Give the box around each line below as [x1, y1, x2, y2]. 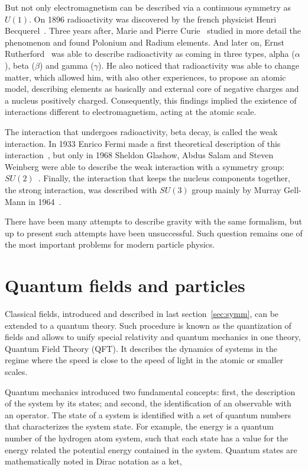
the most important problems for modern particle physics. [5, 238, 215, 251]
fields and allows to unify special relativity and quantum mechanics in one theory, [5, 331, 301, 343]
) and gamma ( [39, 59, 94, 71]
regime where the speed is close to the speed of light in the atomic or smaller [5, 354, 284, 366]
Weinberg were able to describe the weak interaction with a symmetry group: [5, 160, 284, 172]
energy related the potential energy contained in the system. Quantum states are [5, 443, 297, 456]
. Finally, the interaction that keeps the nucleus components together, [38, 172, 290, 184]
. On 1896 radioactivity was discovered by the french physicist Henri [29, 12, 277, 25]
